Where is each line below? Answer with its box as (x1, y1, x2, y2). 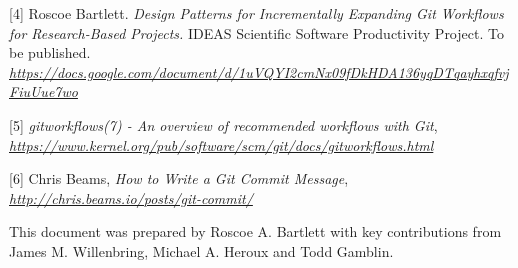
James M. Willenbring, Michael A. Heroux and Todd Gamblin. (9, 240, 394, 261)
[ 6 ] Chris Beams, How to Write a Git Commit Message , (9, 168, 349, 189)
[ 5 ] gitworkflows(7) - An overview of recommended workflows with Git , (9, 114, 438, 135)
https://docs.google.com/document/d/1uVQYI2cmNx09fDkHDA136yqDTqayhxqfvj (9, 61, 509, 82)
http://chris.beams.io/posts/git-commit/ (9, 187, 253, 208)
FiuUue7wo (9, 81, 78, 102)
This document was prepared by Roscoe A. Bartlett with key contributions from (9, 221, 502, 242)
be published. (9, 42, 91, 63)
